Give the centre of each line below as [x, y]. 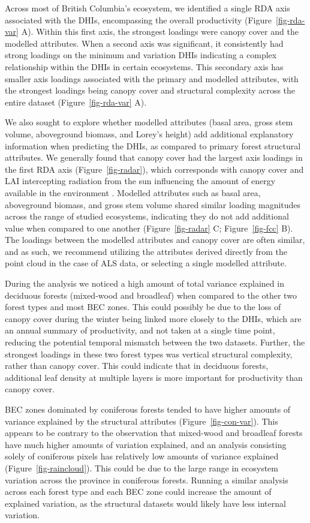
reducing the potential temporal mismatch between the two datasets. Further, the [155, 342]
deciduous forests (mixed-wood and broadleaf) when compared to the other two [151, 295]
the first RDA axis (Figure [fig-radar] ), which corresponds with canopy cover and [154, 169]
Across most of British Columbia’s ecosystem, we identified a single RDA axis [148, 8]
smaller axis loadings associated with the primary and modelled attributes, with [152, 78]
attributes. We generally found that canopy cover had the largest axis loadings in [154, 157]
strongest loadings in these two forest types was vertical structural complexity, [149, 354]
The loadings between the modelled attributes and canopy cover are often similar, [155, 240]
